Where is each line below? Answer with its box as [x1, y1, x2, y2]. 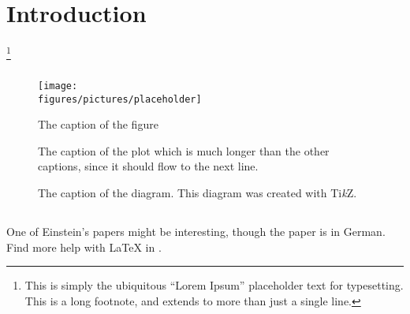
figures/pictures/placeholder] [38, 93, 202, 105]
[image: [38, 80, 78, 92]
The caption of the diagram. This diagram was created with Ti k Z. [38, 184, 357, 200]
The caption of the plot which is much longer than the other [38, 142, 330, 159]
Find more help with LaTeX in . [6, 238, 162, 255]
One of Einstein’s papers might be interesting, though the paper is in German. [6, 222, 386, 239]
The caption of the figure [38, 116, 158, 133]
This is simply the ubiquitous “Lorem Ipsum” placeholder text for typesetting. [24, 277, 404, 293]
